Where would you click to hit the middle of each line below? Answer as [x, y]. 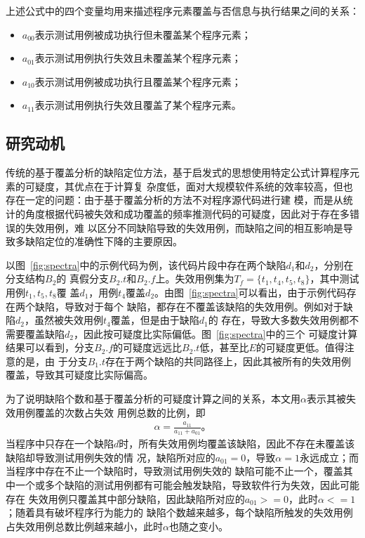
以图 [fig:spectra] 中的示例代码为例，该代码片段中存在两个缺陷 [146, 264]
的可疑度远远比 [148, 347]
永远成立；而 [329, 457]
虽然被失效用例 [68, 320]
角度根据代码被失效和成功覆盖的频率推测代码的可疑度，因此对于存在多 [187, 213]
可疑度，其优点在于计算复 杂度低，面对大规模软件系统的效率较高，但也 [189, 186]
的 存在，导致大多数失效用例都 [279, 320]
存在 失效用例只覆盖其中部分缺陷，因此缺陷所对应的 [125, 498]
